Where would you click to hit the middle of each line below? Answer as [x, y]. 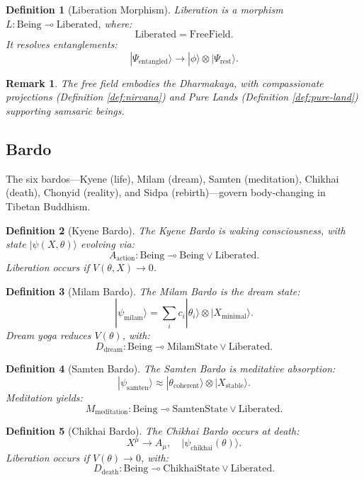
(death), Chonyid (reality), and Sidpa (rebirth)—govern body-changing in [166, 192]
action [126, 259]
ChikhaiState [192, 469]
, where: [115, 23]
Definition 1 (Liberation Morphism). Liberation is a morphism [144, 9]
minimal [234, 316]
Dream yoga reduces [49, 335]
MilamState [192, 347]
